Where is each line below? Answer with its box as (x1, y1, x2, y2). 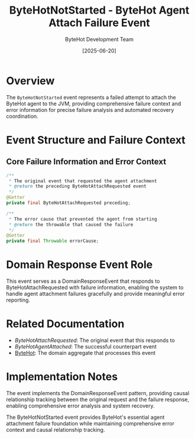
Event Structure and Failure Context (6, 133, 186, 147)
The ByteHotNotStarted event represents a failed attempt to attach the (6, 93, 176, 101)
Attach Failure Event (48, 16, 150, 30)
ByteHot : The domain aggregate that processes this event (14, 350, 156, 357)
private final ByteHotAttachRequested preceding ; (6, 200, 131, 206)
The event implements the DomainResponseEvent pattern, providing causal (6, 390, 190, 396)
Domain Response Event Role (6, 258, 153, 272)
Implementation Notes (6, 370, 118, 383)
